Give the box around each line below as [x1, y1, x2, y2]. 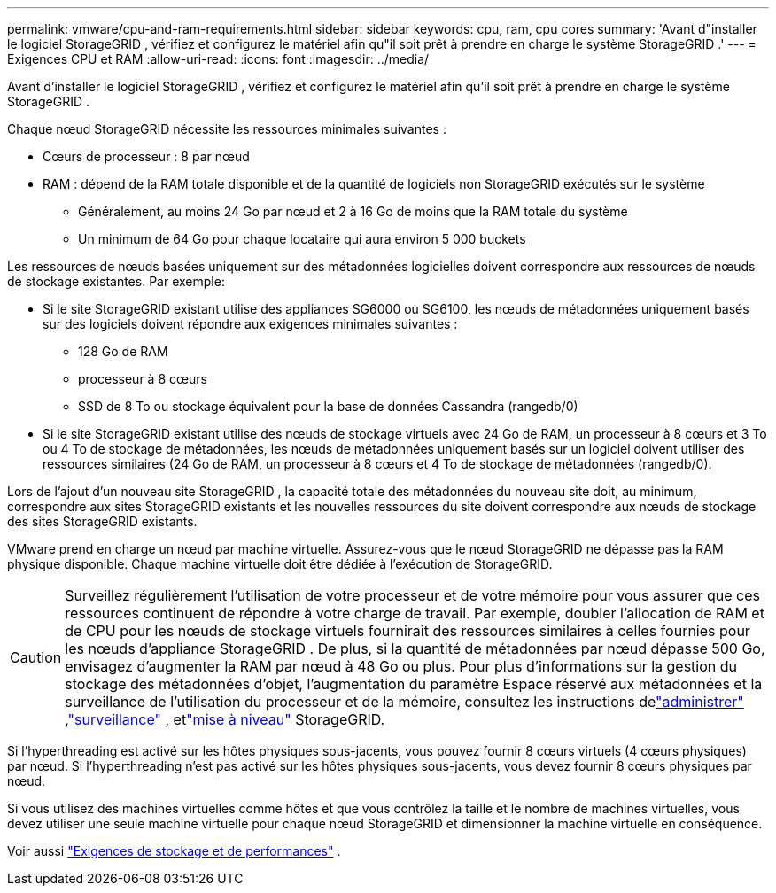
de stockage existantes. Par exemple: [7, 274, 225, 289]
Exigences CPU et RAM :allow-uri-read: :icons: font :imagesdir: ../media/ [7, 51, 430, 66]
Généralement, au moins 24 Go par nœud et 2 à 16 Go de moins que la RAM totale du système [78, 204, 628, 219]
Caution [10, 648, 62, 666]
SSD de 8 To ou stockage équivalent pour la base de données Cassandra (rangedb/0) [78, 399, 578, 414]
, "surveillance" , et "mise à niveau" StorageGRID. [65, 711, 385, 728]
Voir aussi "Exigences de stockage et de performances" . [7, 843, 341, 858]
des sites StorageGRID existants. [7, 514, 198, 529]
